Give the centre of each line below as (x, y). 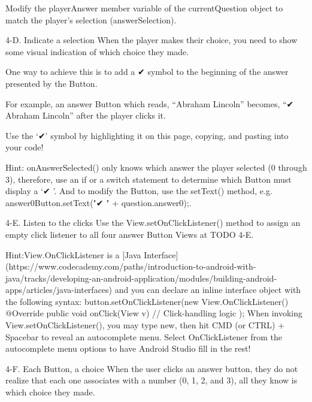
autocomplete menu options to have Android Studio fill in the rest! (128, 348)
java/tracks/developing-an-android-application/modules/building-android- (141, 278)
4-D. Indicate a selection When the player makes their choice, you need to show (152, 40)
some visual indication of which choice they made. (97, 51)
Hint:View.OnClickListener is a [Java (73, 254)
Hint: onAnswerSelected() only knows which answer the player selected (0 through (156, 167)
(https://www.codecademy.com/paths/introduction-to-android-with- (131, 266)
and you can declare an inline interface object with (208, 290)
